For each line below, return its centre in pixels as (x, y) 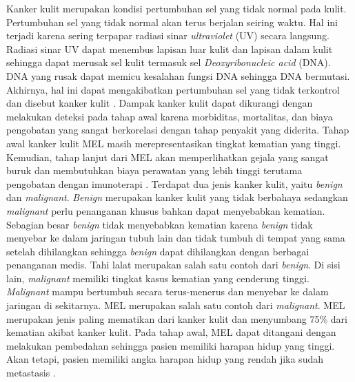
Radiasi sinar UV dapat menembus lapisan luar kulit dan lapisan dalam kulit (170, 49)
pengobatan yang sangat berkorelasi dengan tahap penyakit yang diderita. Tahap (178, 130)
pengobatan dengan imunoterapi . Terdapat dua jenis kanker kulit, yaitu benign (174, 183)
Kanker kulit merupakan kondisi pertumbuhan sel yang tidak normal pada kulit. (176, 8)
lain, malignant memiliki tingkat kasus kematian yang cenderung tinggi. (158, 278)
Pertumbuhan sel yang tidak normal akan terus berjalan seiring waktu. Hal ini (172, 22)
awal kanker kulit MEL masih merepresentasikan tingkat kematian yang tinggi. (174, 143)
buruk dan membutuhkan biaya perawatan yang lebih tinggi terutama (154, 170)
